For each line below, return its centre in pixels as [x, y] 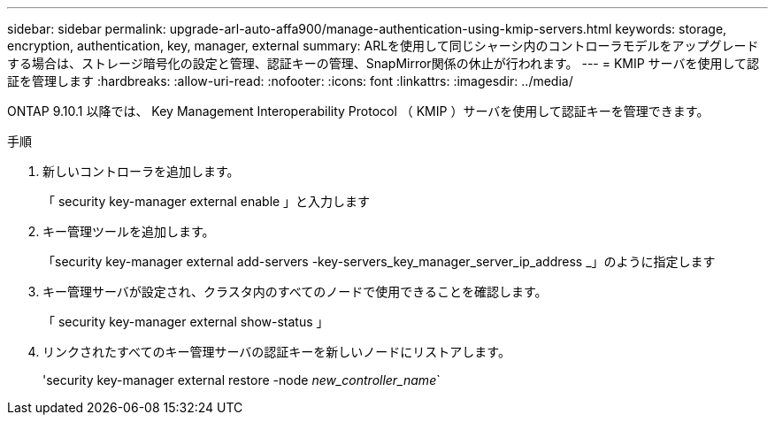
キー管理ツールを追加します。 [129, 231]
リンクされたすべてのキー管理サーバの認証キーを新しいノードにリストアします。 [276, 352]
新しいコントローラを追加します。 [141, 171]
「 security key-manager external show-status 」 [186, 322]
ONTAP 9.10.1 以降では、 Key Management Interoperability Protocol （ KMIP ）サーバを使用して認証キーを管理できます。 [358, 111]
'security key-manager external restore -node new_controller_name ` [242, 380]
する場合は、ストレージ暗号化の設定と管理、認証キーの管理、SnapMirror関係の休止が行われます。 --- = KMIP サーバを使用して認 [384, 63]
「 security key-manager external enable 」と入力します [207, 201]
